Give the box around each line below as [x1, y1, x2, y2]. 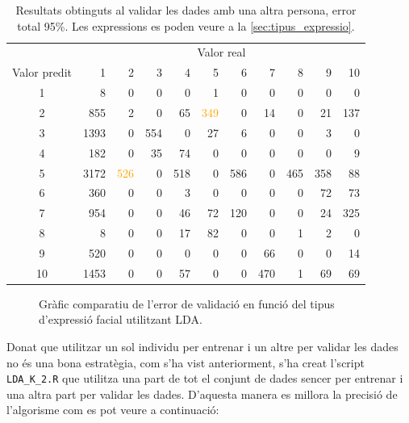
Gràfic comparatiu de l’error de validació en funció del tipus [39, 295, 335, 312]
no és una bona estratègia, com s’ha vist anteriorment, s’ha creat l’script [6, 354, 365, 371]
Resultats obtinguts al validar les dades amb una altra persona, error [15, 2, 357, 18]
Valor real [197, 44, 246, 61]
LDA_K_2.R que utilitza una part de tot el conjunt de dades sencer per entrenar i [6, 370, 403, 387]
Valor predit [12, 64, 72, 81]
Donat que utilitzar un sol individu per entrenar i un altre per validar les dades [6, 338, 399, 354]
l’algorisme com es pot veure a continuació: [6, 401, 219, 418]
